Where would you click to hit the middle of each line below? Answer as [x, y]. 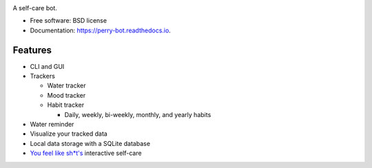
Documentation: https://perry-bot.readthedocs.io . [101, 30]
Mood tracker [66, 95]
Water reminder [52, 125]
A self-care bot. [35, 8]
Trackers [42, 76]
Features [32, 50]
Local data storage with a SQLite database [90, 143]
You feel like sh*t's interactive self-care [86, 153]
